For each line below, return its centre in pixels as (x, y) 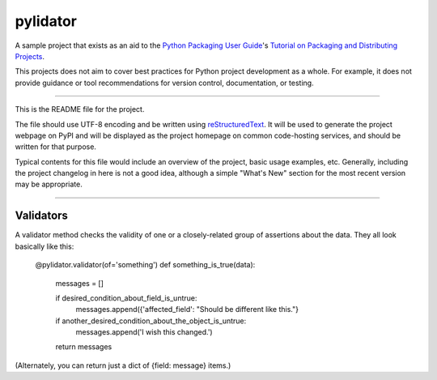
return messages (84, 347)
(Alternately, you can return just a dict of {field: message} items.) (123, 365)
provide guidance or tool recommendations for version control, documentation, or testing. (165, 83)
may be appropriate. (49, 184)
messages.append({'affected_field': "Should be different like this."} (187, 310)
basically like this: (45, 246)
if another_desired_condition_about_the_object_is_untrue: (151, 321)
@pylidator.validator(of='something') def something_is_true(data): (145, 265)
